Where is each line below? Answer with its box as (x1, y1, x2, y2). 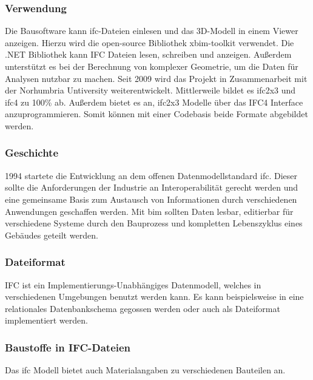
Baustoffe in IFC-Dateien (5, 339, 131, 355)
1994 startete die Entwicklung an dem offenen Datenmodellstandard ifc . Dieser (5, 169, 297, 182)
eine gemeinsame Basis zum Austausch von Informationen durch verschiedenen (5, 192, 297, 205)
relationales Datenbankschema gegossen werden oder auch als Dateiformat (5, 302, 280, 314)
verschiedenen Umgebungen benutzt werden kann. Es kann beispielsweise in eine (5, 290, 304, 303)
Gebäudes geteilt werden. (5, 228, 98, 241)
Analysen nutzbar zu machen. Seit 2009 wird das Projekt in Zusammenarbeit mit (5, 72, 308, 84)
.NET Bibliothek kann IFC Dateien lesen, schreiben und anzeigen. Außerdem (5, 48, 292, 61)
